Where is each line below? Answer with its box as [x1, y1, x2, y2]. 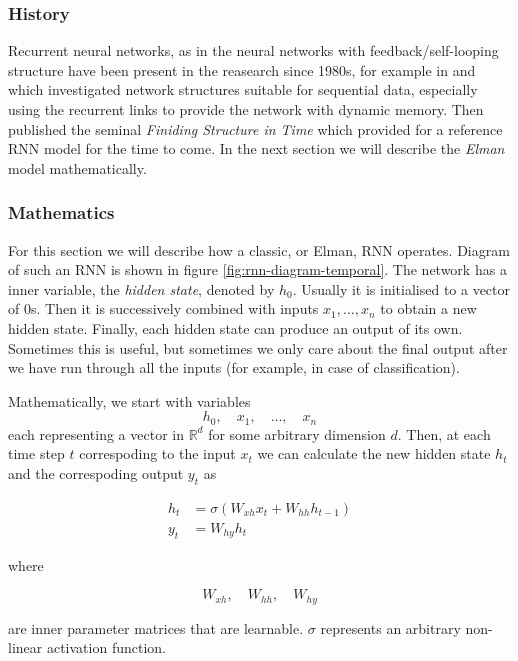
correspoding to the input [79, 443, 236, 464]
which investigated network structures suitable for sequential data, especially [8, 79, 478, 100]
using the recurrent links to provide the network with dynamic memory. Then [8, 99, 484, 119]
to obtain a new [380, 298, 477, 319]
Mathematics [8, 200, 115, 225]
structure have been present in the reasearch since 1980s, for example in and [8, 59, 476, 80]
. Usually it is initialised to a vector [292, 278, 511, 299]
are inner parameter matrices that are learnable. [8, 617, 304, 638]
